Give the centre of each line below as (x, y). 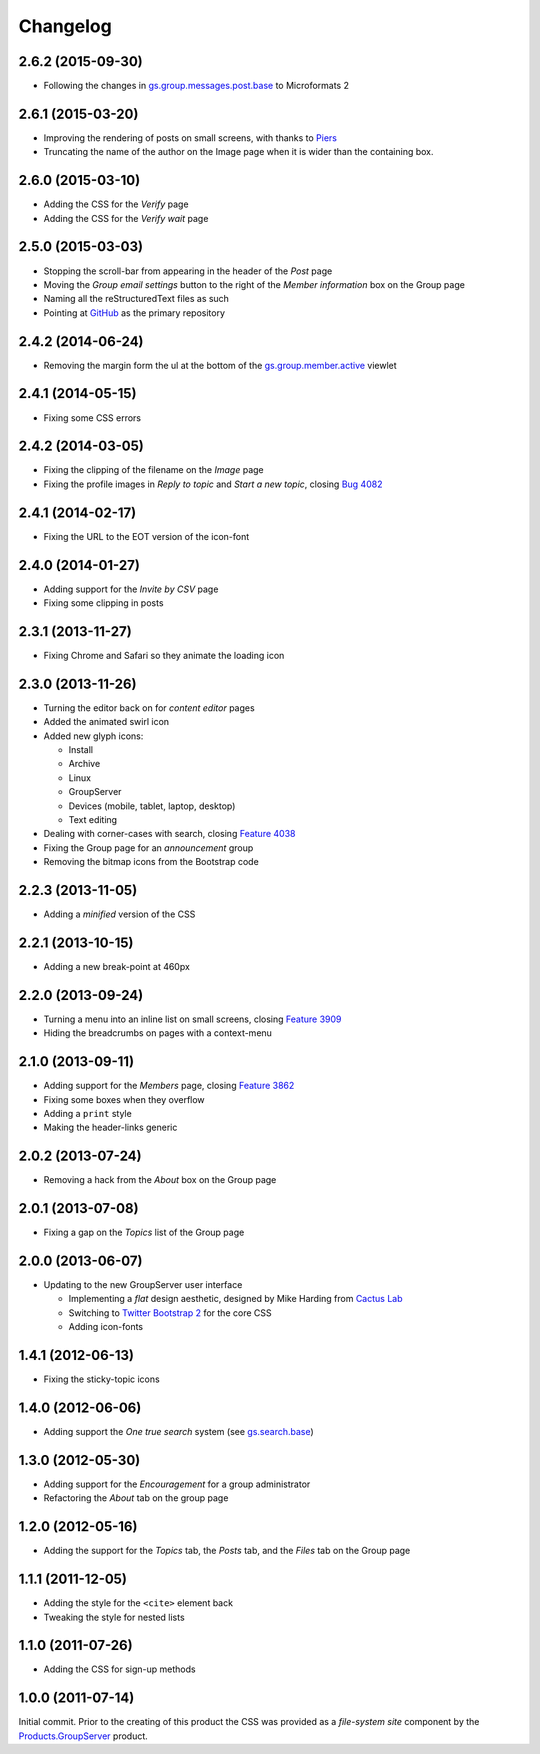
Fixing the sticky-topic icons (101, 1379)
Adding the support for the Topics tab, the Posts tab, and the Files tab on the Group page (227, 1551)
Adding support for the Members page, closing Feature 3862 (169, 1086)
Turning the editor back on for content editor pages (149, 707)
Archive (84, 764)
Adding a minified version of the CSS (119, 914)
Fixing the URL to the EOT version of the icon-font (146, 536)
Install (81, 750)
